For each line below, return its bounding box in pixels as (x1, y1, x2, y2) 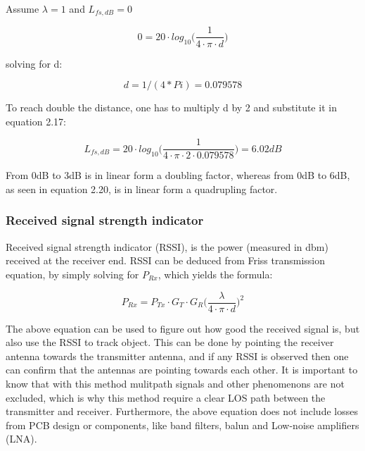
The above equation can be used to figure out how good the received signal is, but (6, 321, 360, 335)
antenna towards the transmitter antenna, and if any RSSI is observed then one (6, 348, 349, 363)
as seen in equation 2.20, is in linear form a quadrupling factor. (6, 181, 278, 196)
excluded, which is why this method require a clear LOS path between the (6, 390, 326, 404)
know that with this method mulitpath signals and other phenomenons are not (6, 376, 345, 390)
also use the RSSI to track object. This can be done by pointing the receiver (6, 335, 334, 350)
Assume (6, 1, 39, 16)
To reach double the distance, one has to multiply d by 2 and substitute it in (6, 100, 337, 115)
